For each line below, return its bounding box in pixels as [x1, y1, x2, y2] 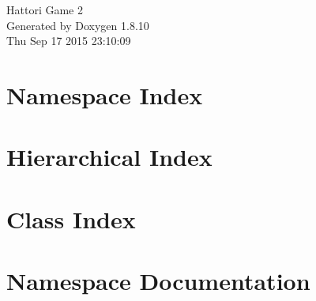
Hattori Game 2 [6, 2, 83, 17]
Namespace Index [6, 78, 203, 111]
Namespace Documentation [6, 265, 310, 297]
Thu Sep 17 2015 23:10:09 [6, 32, 131, 49]
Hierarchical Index [6, 141, 213, 173]
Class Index [6, 202, 136, 235]
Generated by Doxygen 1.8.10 [6, 17, 149, 33]
